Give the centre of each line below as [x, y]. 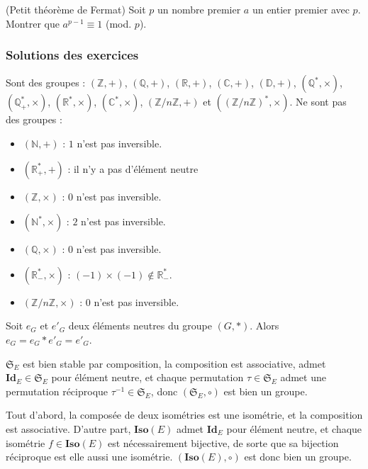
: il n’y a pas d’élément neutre [133, 168]
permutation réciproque [57, 391]
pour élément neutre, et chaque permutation [147, 377]
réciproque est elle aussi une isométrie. [89, 457]
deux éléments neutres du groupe [140, 326]
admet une [303, 377]
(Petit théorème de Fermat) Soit [76, 9]
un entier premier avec [301, 9]
